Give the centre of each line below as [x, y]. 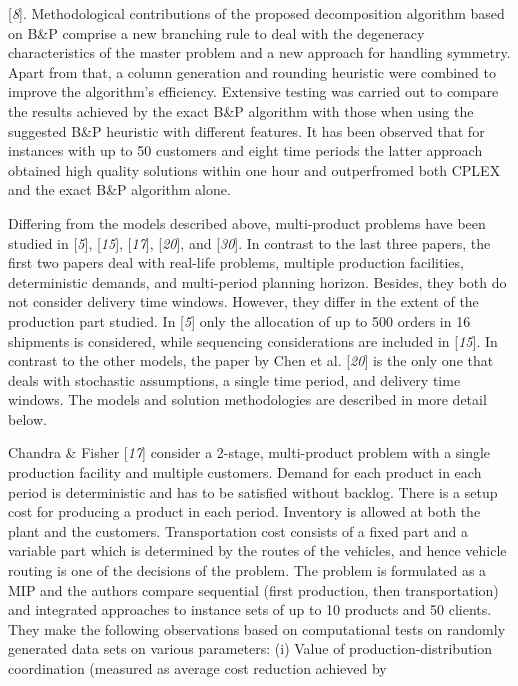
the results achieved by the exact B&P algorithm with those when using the [241, 110]
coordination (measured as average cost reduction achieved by [197, 668]
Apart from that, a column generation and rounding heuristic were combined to [252, 71]
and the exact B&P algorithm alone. [119, 189]
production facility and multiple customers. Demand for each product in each [245, 472]
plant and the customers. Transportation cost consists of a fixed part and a [238, 530]
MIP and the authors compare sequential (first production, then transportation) [253, 589]
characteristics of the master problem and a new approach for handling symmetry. [259, 52]
